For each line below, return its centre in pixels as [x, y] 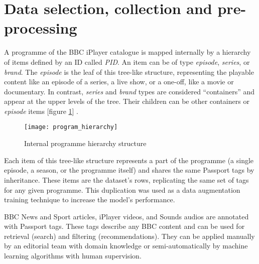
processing [41, 28]
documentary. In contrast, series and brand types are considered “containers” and [129, 91]
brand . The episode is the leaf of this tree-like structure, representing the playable [129, 72]
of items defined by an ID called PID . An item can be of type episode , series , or [127, 61]
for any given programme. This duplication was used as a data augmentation [122, 189]
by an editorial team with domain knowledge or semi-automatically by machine [126, 246]
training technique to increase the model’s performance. [90, 200]
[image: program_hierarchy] [71, 127]
